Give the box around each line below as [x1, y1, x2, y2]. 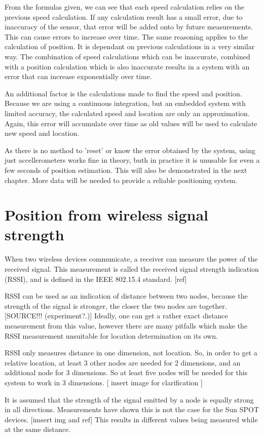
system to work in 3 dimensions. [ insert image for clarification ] [5, 377, 203, 387]
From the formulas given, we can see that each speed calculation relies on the [5, 2, 245, 12]
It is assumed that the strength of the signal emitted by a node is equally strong [5, 394, 254, 405]
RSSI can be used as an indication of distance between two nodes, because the [5, 290, 248, 301]
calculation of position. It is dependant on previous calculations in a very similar [5, 41, 255, 52]
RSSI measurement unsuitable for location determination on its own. [5, 330, 218, 341]
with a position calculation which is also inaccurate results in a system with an [5, 61, 250, 71]
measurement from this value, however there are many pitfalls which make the [5, 320, 248, 331]
